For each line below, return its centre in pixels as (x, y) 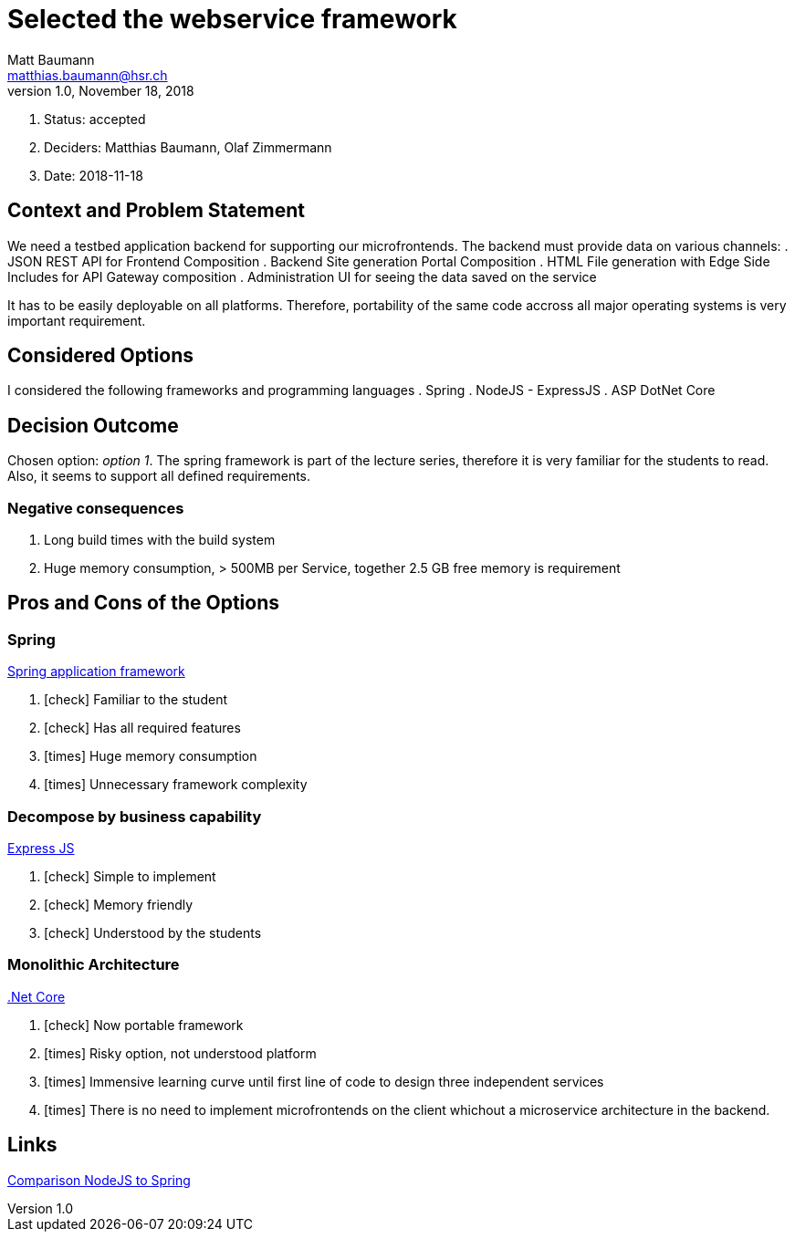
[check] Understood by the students (153, 933)
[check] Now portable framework (144, 1025)
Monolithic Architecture (94, 965)
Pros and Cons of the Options (143, 603)
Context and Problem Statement (156, 211)
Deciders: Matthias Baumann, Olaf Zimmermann (188, 147)
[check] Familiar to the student (136, 700)
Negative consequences (96, 508)
